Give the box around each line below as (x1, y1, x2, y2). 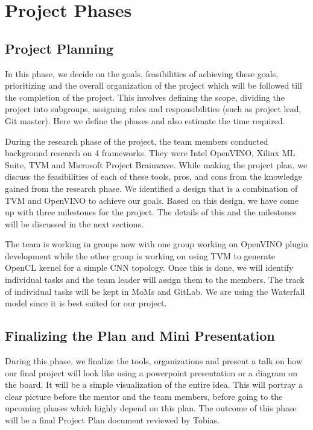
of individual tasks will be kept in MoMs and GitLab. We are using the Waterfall (5, 285, 305, 297)
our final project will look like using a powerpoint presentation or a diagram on (5, 366, 297, 379)
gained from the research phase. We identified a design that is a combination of (5, 182, 298, 194)
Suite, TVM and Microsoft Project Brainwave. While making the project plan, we (5, 158, 308, 171)
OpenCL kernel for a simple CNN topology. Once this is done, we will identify (5, 261, 294, 274)
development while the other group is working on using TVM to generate (5, 249, 275, 262)
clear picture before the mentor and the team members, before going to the (5, 390, 283, 402)
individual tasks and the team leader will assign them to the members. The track (5, 273, 305, 286)
